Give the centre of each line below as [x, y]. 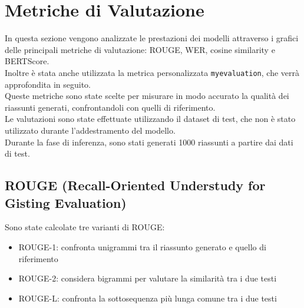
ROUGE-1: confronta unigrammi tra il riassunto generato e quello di [142, 246]
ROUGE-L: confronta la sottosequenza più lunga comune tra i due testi [148, 298]
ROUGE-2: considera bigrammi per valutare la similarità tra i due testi [148, 278]
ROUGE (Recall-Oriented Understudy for [135, 185]
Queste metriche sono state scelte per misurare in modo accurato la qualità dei [147, 96]
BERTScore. [27, 61]
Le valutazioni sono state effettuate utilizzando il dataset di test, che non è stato [150, 119]
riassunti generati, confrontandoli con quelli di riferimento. [110, 107]
